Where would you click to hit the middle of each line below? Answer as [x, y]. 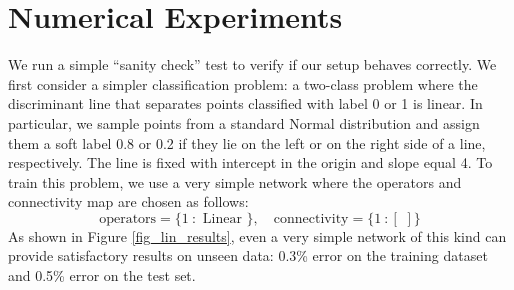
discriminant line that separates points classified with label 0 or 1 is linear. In [245, 103]
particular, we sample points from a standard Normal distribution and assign [244, 122]
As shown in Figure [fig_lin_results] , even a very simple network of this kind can [257, 235]
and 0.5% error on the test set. [102, 275]
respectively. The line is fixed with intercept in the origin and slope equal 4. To [250, 162]
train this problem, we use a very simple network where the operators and [235, 181]
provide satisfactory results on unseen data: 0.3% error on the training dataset [248, 255]
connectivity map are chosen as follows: [128, 201]
